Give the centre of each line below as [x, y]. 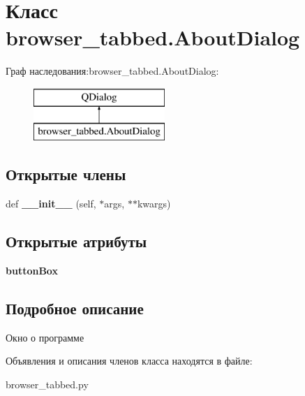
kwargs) [154, 204]
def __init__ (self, [51, 204]
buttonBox [32, 271]
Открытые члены [66, 174]
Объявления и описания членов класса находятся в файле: [129, 361]
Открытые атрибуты [76, 241]
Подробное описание [75, 308]
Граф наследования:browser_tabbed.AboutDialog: [112, 71]
